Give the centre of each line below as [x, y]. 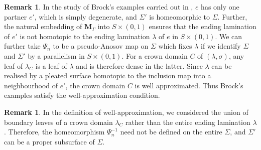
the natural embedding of [43, 26]
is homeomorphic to [180, 16]
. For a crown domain [155, 55]
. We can [229, 36]
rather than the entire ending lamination [188, 122]
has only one [220, 7]
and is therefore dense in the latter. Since [139, 65]
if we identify [221, 46]
